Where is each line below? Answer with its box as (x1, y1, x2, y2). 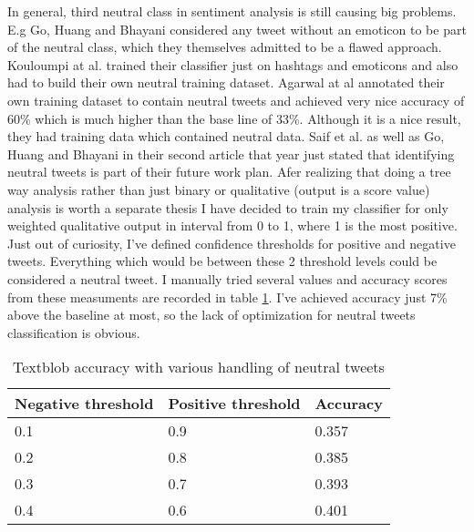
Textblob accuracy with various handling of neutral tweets (12, 356, 385, 378)
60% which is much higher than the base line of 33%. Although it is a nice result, (7, 108, 461, 128)
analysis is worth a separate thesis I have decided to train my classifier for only (7, 198, 448, 217)
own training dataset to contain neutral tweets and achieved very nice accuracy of (7, 90, 465, 109)
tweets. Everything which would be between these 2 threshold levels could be (7, 251, 438, 271)
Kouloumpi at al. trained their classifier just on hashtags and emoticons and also (7, 55, 459, 74)
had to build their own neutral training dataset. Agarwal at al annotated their (7, 73, 445, 92)
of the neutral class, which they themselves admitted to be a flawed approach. (7, 37, 442, 56)
